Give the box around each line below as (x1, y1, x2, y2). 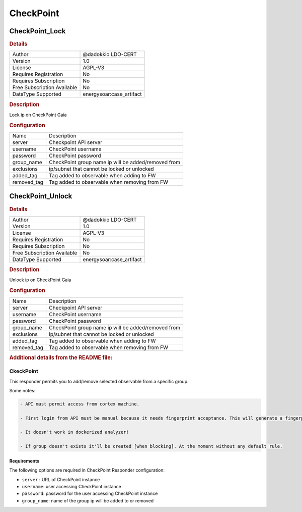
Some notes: (9, 387, 36, 393)
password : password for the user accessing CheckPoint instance (22, 490, 158, 497)
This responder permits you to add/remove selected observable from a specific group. (9, 378, 189, 384)
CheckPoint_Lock (9, 27, 66, 35)
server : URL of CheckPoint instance (22, 476, 100, 482)
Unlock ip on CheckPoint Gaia (9, 277, 71, 283)
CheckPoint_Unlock (9, 192, 72, 200)
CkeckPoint (9, 368, 39, 375)
